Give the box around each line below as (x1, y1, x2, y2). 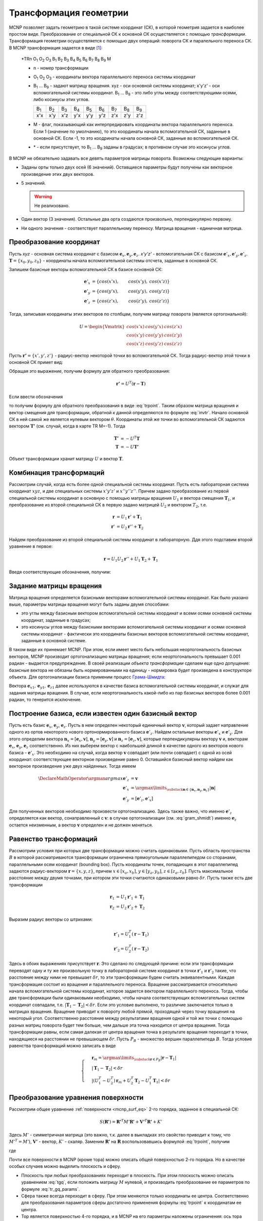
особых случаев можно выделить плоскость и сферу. (9, 1163, 121, 1169)
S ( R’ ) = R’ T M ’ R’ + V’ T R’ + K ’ (99, 1118, 163, 1125)
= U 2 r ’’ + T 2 (116, 524, 144, 530)
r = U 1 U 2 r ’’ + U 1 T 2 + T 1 (103, 556, 158, 563)
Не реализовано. (34, 203, 70, 209)
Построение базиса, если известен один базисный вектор (9, 709, 197, 717)
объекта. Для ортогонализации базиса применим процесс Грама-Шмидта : (9, 674, 166, 680)
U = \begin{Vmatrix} (79, 324, 125, 329)
